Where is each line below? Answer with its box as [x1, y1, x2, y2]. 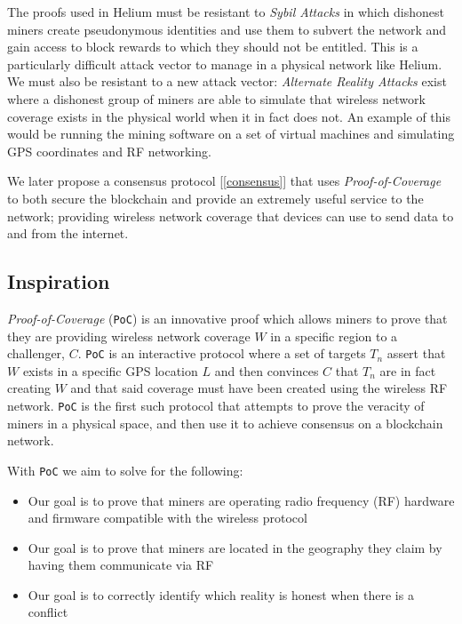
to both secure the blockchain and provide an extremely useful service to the [7, 188, 424, 207]
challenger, [7, 344, 65, 363]
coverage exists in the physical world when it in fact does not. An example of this [7, 107, 450, 125]
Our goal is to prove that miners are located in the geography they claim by [28, 538, 442, 556]
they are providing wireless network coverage [7, 326, 251, 345]
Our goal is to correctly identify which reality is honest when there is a [28, 585, 414, 604]
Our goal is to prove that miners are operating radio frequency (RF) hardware [28, 491, 455, 509]
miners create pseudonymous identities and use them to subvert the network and [7, 20, 447, 38]
